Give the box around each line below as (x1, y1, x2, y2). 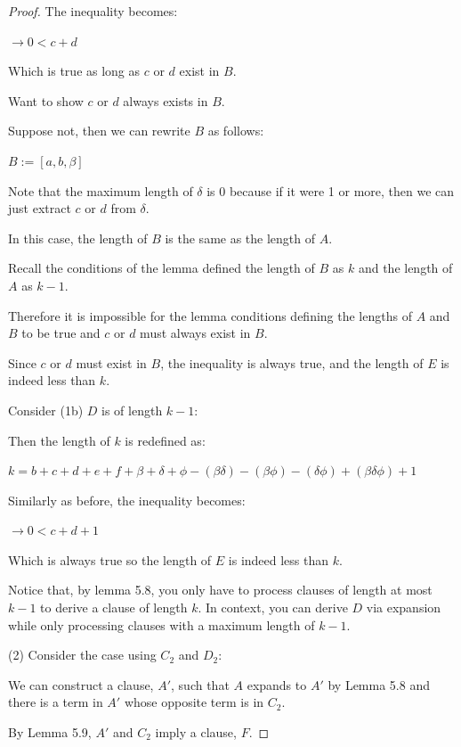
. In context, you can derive (198, 598, 348, 617)
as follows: (207, 121, 264, 140)
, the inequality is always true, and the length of (160, 353, 424, 372)
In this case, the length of (8, 228, 148, 247)
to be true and (21, 324, 101, 342)
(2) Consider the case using (8, 645, 157, 664)
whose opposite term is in (124, 693, 264, 711)
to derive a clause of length (40, 598, 188, 617)
